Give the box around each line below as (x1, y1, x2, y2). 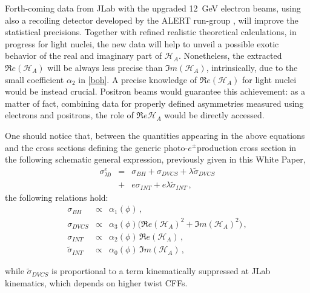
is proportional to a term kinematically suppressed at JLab (51, 264, 271, 277)
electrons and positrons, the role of (5, 109, 134, 121)
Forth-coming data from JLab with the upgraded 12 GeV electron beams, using (5, 2, 301, 14)
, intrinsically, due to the (206, 61, 298, 73)
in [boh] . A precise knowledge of (78, 73, 197, 86)
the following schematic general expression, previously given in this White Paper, (5, 153, 306, 166)
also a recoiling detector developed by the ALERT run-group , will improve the (5, 13, 298, 26)
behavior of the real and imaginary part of (5, 49, 162, 62)
